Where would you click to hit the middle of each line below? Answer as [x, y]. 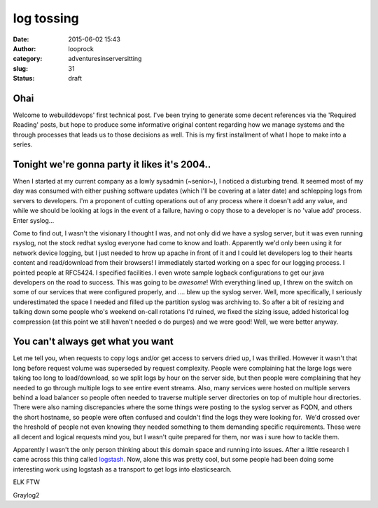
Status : [24, 78]
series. [23, 144]
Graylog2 [26, 495]
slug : [20, 68]
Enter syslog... [34, 220]
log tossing [46, 18]
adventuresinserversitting [105, 59]
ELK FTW [26, 482]
